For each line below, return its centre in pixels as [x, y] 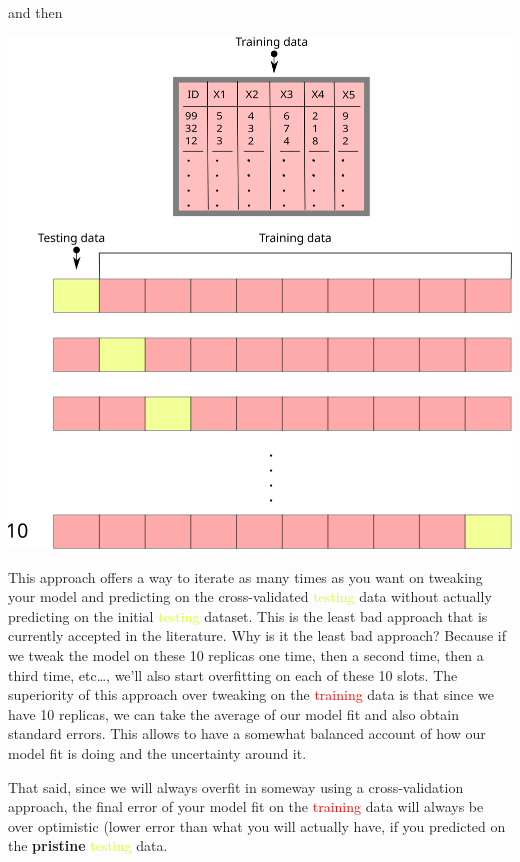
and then [35, 12]
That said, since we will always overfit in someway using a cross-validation [236, 786]
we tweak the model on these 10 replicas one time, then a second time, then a [246, 655]
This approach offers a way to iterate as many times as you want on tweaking [245, 576]
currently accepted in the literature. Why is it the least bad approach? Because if [257, 635]
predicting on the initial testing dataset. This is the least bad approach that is [248, 615]
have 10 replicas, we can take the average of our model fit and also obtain [233, 713]
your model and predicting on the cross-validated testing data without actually [250, 596]
